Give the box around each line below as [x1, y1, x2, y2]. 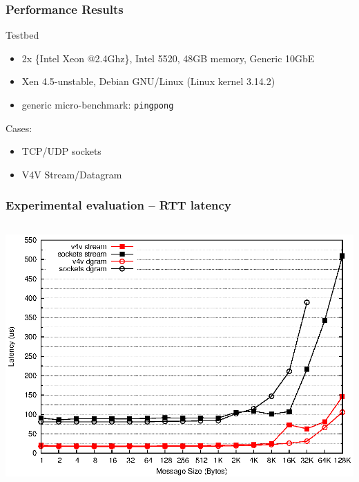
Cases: [6, 120, 32, 135]
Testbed [6, 28, 39, 42]
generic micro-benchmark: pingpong [21, 98, 174, 111]
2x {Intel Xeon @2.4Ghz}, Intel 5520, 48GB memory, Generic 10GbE [21, 50, 315, 65]
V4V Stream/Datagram [21, 167, 122, 181]
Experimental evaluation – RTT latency [6, 196, 231, 214]
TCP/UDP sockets [21, 144, 101, 158]
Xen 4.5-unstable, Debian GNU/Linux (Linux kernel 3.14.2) [21, 74, 275, 89]
